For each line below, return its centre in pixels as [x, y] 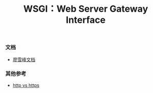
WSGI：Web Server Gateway [86, 9]
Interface [86, 20]
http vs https [26, 85]
